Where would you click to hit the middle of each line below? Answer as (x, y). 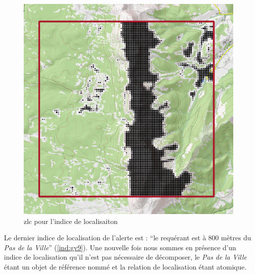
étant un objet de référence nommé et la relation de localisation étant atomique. (125, 266)
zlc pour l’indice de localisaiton (71, 221)
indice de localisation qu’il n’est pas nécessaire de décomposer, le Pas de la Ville (126, 257)
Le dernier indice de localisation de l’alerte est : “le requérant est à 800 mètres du (128, 238)
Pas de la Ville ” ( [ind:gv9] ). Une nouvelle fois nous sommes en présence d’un (120, 247)
